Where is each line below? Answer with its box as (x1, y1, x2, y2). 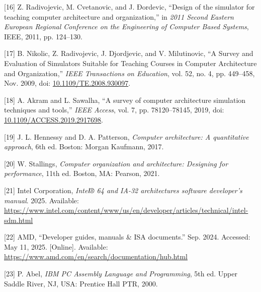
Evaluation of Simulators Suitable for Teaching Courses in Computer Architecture (4, 57, 257, 68)
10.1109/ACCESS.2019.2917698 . (4, 114, 104, 125)
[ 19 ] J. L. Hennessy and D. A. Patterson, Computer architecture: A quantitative (4, 131, 249, 142)
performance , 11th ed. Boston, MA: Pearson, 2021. (4, 168, 160, 179)
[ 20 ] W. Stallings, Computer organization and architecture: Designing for (4, 158, 228, 168)
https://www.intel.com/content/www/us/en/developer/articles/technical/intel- (4, 205, 248, 215)
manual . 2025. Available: (4, 195, 79, 205)
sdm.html (4, 214, 33, 225)
